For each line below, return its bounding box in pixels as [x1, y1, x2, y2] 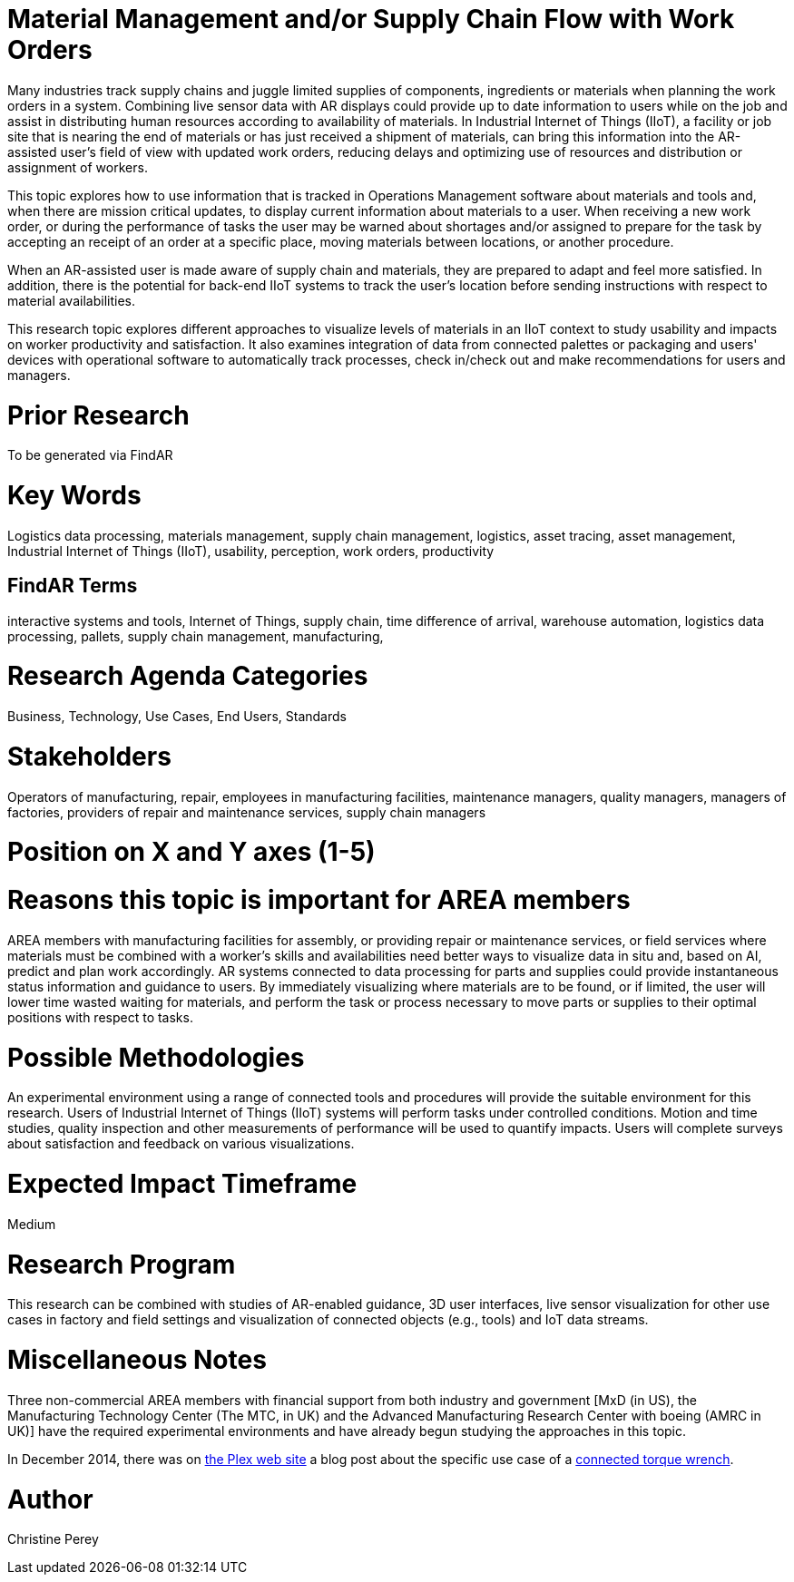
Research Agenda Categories [7, 660, 368, 692]
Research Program [7, 1248, 236, 1280]
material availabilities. [7, 292, 135, 308]
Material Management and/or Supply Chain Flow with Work [7, 4, 735, 34]
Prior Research [7, 399, 190, 431]
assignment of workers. [7, 159, 148, 175]
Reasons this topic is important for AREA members [7, 884, 631, 916]
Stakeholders [7, 740, 172, 772]
